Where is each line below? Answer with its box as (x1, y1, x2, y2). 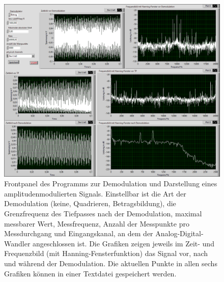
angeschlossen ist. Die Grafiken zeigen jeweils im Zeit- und (33, 238, 214, 248)
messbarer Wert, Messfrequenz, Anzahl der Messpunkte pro (4, 218, 189, 229)
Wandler (4, 238, 31, 248)
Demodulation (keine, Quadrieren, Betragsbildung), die (4, 198, 176, 209)
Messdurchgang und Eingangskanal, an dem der (4, 228, 153, 239)
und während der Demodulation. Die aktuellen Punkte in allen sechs (4, 258, 217, 269)
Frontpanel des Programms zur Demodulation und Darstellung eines (4, 178, 217, 189)
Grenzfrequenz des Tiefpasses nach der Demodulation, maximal (4, 208, 202, 219)
